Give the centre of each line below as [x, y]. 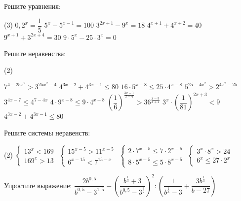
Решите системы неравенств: [47, 133]
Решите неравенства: [35, 53]
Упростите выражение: [38, 185]
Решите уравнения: [32, 6]
